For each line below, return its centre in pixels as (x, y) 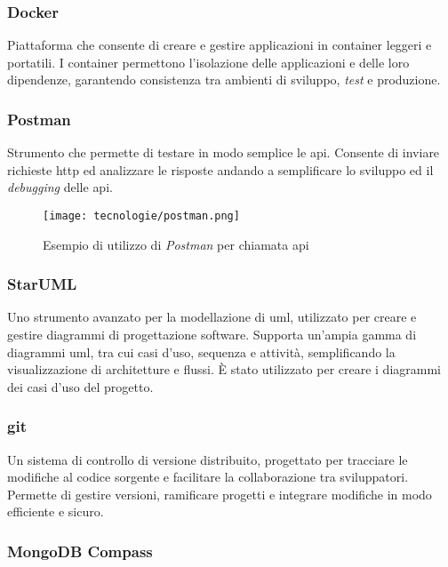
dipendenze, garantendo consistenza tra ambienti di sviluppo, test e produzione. (224, 80)
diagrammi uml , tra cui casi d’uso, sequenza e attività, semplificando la (201, 351)
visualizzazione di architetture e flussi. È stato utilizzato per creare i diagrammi (224, 369)
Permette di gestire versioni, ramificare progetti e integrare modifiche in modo (220, 494)
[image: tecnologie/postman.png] (141, 216)
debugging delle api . (60, 187)
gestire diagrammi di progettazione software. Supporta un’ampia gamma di (212, 335)
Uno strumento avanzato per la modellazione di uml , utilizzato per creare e (212, 317)
